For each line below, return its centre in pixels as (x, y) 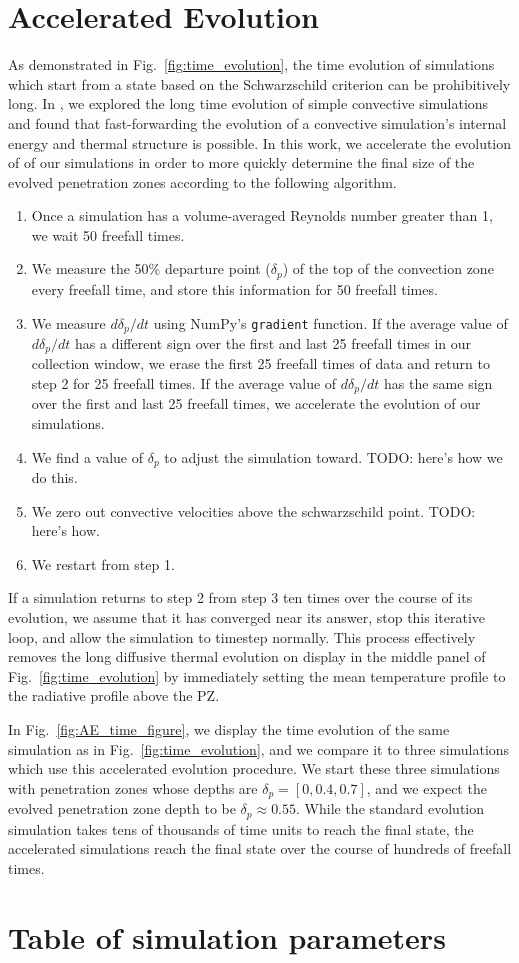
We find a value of (87, 456)
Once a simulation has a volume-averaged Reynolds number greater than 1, (262, 215)
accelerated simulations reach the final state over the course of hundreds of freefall (260, 848)
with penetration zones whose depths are (133, 787)
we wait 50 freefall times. (108, 234)
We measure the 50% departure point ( (151, 268)
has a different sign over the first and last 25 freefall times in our (273, 342)
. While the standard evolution (390, 808)
